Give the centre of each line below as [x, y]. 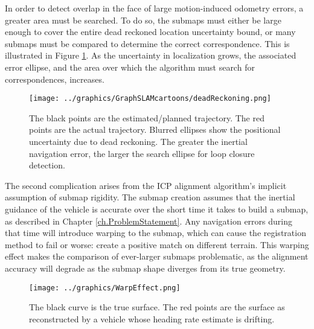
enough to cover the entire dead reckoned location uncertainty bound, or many [150, 32]
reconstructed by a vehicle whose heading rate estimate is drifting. [152, 318]
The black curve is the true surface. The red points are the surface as [157, 307]
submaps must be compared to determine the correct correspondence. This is [147, 43]
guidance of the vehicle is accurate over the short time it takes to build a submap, [157, 209]
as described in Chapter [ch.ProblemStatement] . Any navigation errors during [149, 221]
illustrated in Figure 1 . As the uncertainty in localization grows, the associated [151, 55]
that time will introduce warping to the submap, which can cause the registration [155, 233]
